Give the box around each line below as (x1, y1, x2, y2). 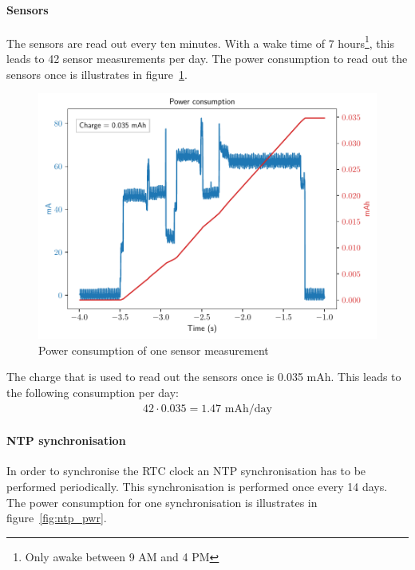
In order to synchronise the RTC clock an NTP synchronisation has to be (6, 462, 366, 479)
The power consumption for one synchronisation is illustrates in (6, 493, 318, 510)
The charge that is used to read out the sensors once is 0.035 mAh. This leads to (6, 368, 401, 385)
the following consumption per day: (6, 384, 179, 401)
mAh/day (224, 403, 272, 415)
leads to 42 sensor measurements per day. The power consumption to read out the (6, 50, 408, 67)
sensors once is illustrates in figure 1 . (6, 65, 188, 82)
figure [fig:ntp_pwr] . (6, 509, 107, 526)
